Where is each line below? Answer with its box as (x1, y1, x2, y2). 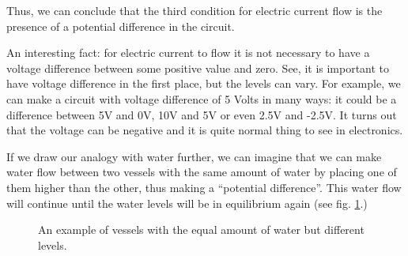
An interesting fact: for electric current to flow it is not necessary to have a (6, 44, 370, 61)
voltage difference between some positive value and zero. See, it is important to (6, 59, 390, 76)
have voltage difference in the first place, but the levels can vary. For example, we (6, 75, 401, 92)
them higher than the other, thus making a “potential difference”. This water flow (6, 179, 402, 195)
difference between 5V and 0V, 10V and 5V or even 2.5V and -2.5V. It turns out (6, 106, 397, 122)
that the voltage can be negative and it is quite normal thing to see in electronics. (6, 122, 403, 138)
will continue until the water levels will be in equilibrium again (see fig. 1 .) (6, 194, 368, 211)
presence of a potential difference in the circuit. (6, 17, 235, 34)
